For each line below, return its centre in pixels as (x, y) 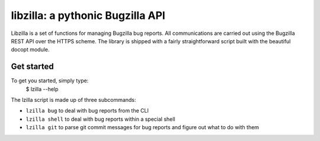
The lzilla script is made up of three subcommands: (73, 100)
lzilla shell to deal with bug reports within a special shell (100, 119)
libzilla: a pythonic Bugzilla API (88, 15)
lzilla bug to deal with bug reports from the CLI (87, 111)
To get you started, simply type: (50, 81)
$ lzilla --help (42, 89)
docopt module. (30, 50)
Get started (32, 67)
